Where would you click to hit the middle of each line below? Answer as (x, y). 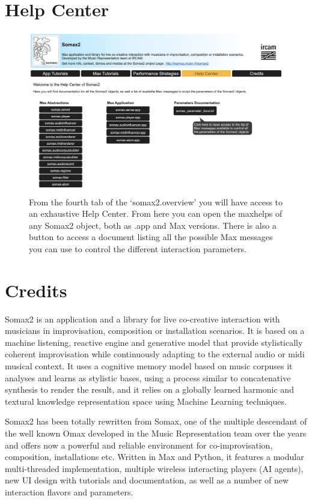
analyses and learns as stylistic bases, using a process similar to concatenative (148, 377)
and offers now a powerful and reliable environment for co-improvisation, (139, 445)
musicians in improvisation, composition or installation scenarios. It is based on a (155, 331)
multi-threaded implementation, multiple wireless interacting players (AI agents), (154, 468)
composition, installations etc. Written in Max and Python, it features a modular (154, 457)
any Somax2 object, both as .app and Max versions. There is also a (153, 225)
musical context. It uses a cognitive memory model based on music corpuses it (149, 366)
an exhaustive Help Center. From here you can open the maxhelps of (156, 213)
